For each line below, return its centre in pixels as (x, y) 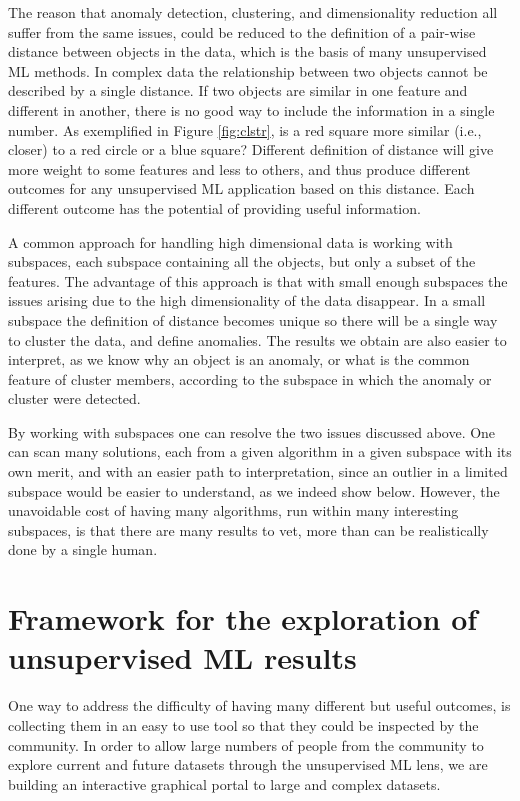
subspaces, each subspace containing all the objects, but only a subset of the (242, 261)
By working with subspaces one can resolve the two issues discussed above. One (252, 431)
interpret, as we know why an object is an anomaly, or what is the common (239, 359)
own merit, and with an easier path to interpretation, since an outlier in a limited (258, 471)
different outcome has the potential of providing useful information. (214, 207)
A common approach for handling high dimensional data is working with (230, 241)
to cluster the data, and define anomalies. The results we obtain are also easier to (257, 339)
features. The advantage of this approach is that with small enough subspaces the (258, 280)
